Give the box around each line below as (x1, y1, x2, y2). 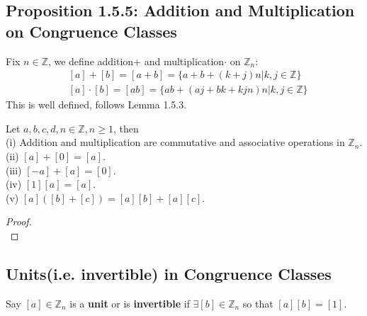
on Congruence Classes (6, 20, 177, 42)
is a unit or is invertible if (69, 295, 190, 310)
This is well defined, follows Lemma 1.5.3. (6, 97, 187, 112)
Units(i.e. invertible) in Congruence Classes (6, 262, 332, 284)
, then (113, 120, 139, 135)
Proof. (6, 214, 32, 229)
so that (242, 295, 273, 310)
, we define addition (47, 53, 134, 68)
